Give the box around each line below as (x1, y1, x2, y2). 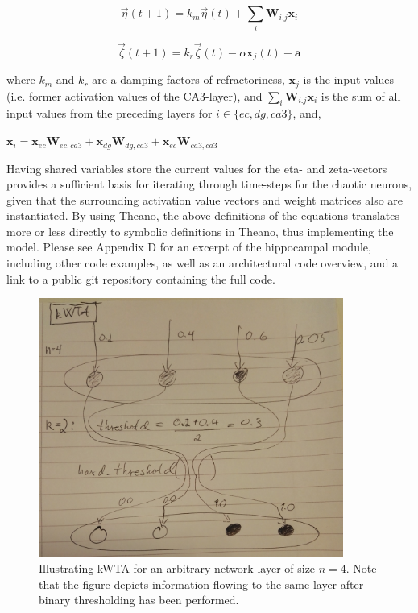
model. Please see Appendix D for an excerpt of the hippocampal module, (6, 238, 371, 255)
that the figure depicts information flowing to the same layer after (39, 575, 364, 592)
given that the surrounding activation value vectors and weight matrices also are (6, 191, 404, 208)
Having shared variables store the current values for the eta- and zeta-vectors (6, 159, 387, 176)
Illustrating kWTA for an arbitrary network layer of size (39, 559, 316, 576)
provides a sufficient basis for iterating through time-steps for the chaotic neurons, (6, 176, 412, 193)
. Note (346, 559, 377, 576)
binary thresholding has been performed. (39, 591, 239, 608)
